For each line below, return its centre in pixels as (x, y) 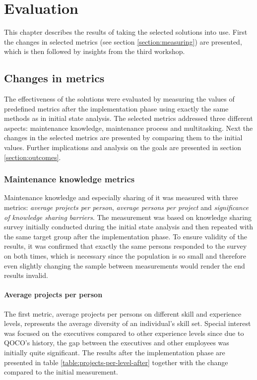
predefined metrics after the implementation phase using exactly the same (116, 108)
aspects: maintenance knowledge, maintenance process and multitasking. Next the (128, 128)
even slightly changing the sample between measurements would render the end (125, 265)
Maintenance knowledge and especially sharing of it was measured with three (121, 197)
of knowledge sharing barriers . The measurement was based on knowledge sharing (128, 217)
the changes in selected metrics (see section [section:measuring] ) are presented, (123, 41)
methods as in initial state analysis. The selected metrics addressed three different (128, 118)
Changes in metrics (54, 78)
